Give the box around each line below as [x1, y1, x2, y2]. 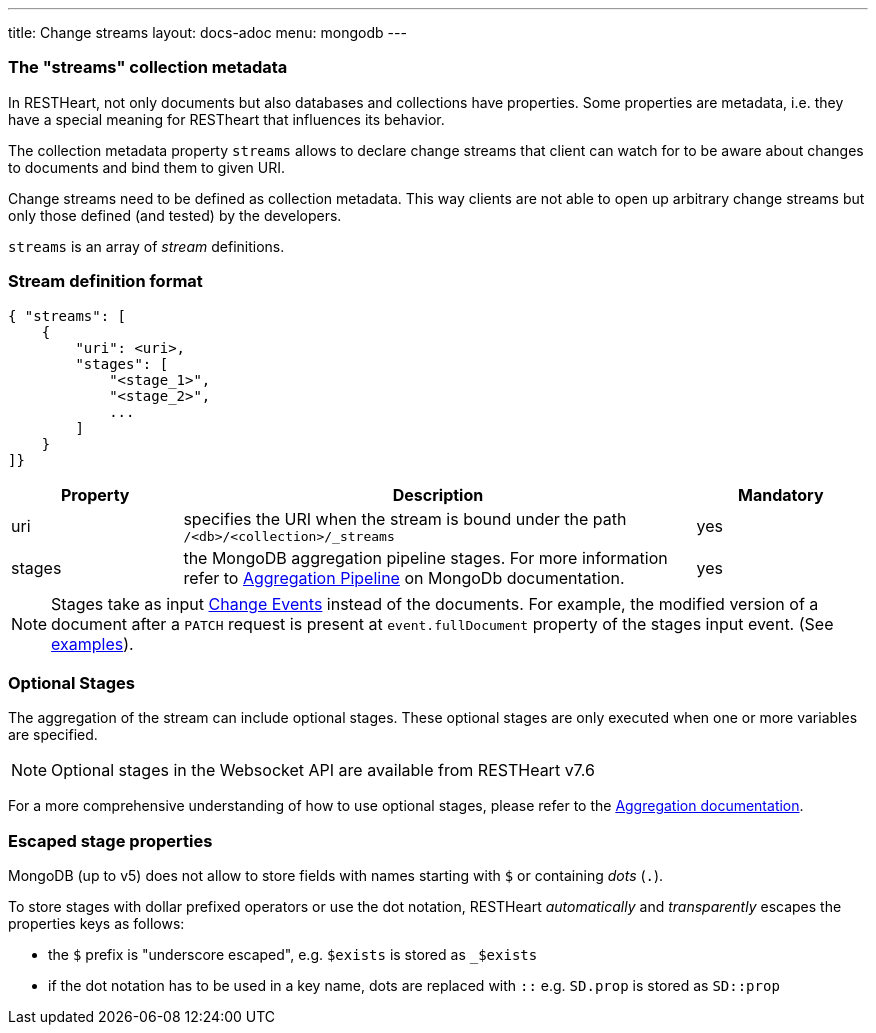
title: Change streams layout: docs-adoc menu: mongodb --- [8, 24, 407, 41]
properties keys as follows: [8, 915, 185, 932]
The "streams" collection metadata [8, 57, 288, 78]
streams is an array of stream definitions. [8, 237, 285, 255]
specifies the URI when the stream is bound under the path [183, 508, 627, 529]
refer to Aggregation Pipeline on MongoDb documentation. [183, 567, 625, 588]
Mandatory [738, 484, 824, 505]
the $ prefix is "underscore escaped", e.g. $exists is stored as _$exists [48, 946, 538, 963]
